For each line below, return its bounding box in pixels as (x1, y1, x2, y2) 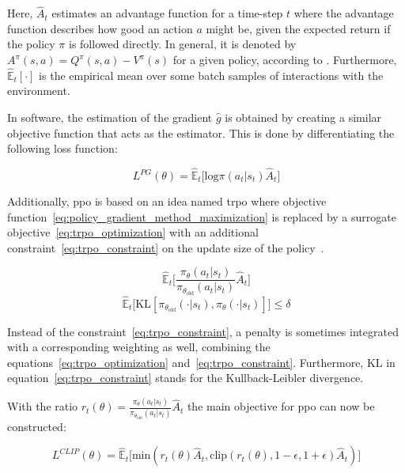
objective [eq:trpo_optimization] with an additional (7, 224, 259, 240)
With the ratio (7, 398, 78, 414)
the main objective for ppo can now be (187, 398, 375, 414)
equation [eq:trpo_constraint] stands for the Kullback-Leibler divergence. (7, 369, 364, 386)
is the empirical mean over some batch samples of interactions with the (39, 66, 384, 83)
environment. (7, 82, 70, 99)
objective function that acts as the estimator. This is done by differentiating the (7, 124, 395, 141)
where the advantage (293, 5, 394, 21)
